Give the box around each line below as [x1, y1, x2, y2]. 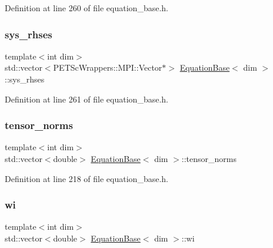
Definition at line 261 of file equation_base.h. [5, 92, 168, 105]
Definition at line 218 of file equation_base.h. [5, 172, 168, 184]
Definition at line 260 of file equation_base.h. [5, 2, 168, 14]
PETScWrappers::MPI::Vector [53, 61, 162, 74]
